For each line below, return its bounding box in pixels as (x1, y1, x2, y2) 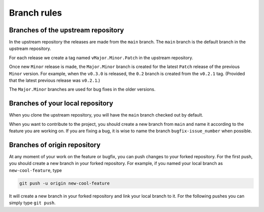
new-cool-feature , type (9, 167, 62, 173)
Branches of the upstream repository (9, 26, 124, 34)
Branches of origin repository (9, 141, 101, 149)
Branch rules (9, 7, 62, 18)
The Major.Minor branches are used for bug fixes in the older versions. (9, 86, 156, 93)
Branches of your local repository (9, 99, 113, 108)
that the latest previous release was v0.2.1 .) (9, 77, 100, 83)
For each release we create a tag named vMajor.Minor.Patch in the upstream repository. (9, 54, 193, 61)
